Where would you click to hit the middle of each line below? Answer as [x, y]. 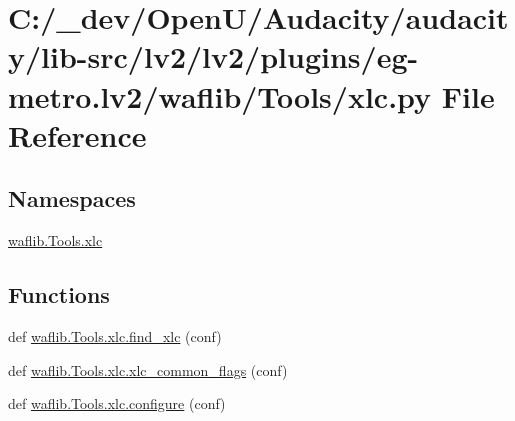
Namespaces [72, 198]
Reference [77, 134]
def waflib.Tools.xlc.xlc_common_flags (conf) [148, 369]
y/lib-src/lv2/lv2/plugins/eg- [213, 56]
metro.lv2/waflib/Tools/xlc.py [220, 95]
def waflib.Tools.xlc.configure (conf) [117, 403]
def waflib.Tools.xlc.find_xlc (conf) [115, 335]
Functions [59, 294]
